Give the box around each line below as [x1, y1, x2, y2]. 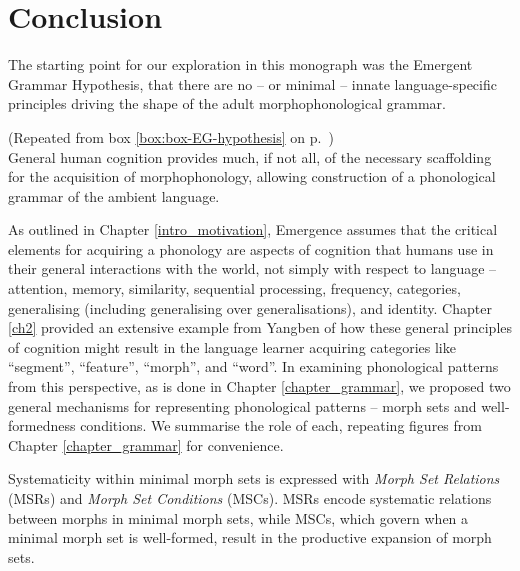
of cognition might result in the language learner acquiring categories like [8, 336, 456, 357]
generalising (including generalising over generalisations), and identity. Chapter [8, 297, 492, 318]
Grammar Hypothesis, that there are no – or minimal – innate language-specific [8, 73, 497, 94]
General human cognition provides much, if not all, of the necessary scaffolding [8, 146, 492, 167]
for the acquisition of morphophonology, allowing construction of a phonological [8, 166, 496, 187]
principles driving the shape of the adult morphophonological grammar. [8, 93, 446, 114]
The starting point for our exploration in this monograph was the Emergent [8, 54, 473, 75]
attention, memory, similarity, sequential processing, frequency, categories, [8, 278, 461, 299]
